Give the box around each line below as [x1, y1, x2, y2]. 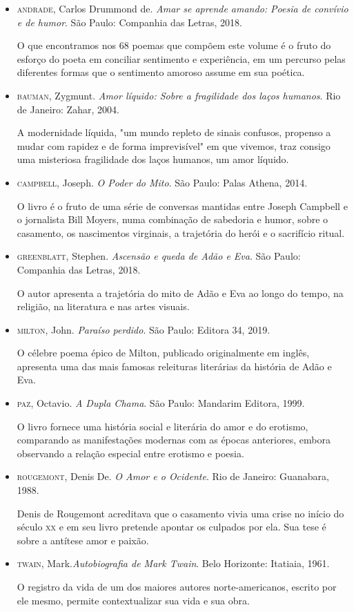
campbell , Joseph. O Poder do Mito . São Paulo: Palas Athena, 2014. [17, 175, 308, 189]
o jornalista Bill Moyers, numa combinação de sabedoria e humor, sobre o [17, 212, 328, 227]
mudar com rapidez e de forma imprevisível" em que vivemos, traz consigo [17, 138, 331, 153]
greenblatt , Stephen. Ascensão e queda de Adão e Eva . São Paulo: [17, 249, 301, 263]
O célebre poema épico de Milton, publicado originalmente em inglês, [17, 345, 310, 360]
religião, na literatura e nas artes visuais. [17, 299, 190, 314]
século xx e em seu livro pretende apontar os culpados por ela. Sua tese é [17, 519, 326, 534]
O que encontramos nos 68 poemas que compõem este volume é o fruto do [17, 38, 331, 52]
